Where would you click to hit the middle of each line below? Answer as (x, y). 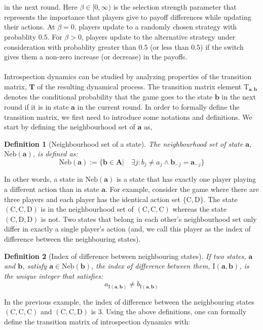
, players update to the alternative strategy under (158, 36)
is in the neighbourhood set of (87, 209)
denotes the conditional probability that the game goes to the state (108, 97)
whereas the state (200, 209)
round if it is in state (36, 106)
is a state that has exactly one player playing (186, 179)
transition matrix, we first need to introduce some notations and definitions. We (128, 117)
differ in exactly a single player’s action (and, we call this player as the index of (127, 229)
